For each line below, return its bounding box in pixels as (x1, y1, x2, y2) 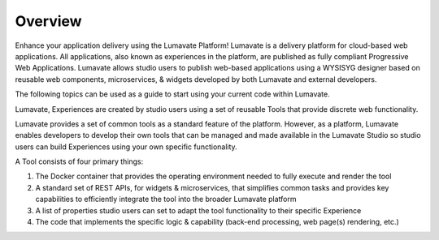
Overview (15, 12, 82, 30)
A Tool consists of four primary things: (15, 156, 144, 166)
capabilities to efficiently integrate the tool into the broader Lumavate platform (35, 195, 297, 204)
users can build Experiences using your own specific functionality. (15, 142, 237, 152)
